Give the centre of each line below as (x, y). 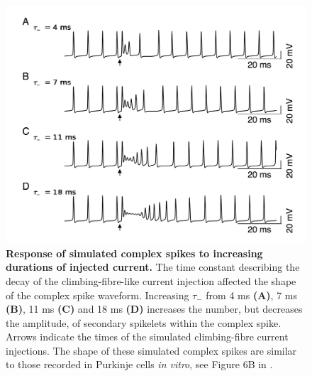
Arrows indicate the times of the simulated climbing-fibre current (147, 337)
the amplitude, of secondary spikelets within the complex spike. (144, 322)
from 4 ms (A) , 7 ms (251, 295)
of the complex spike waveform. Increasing (97, 295)
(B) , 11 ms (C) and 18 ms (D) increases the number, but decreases (154, 309)
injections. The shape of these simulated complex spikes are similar (151, 350)
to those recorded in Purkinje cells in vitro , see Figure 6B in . (139, 364)
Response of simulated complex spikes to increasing (134, 253)
